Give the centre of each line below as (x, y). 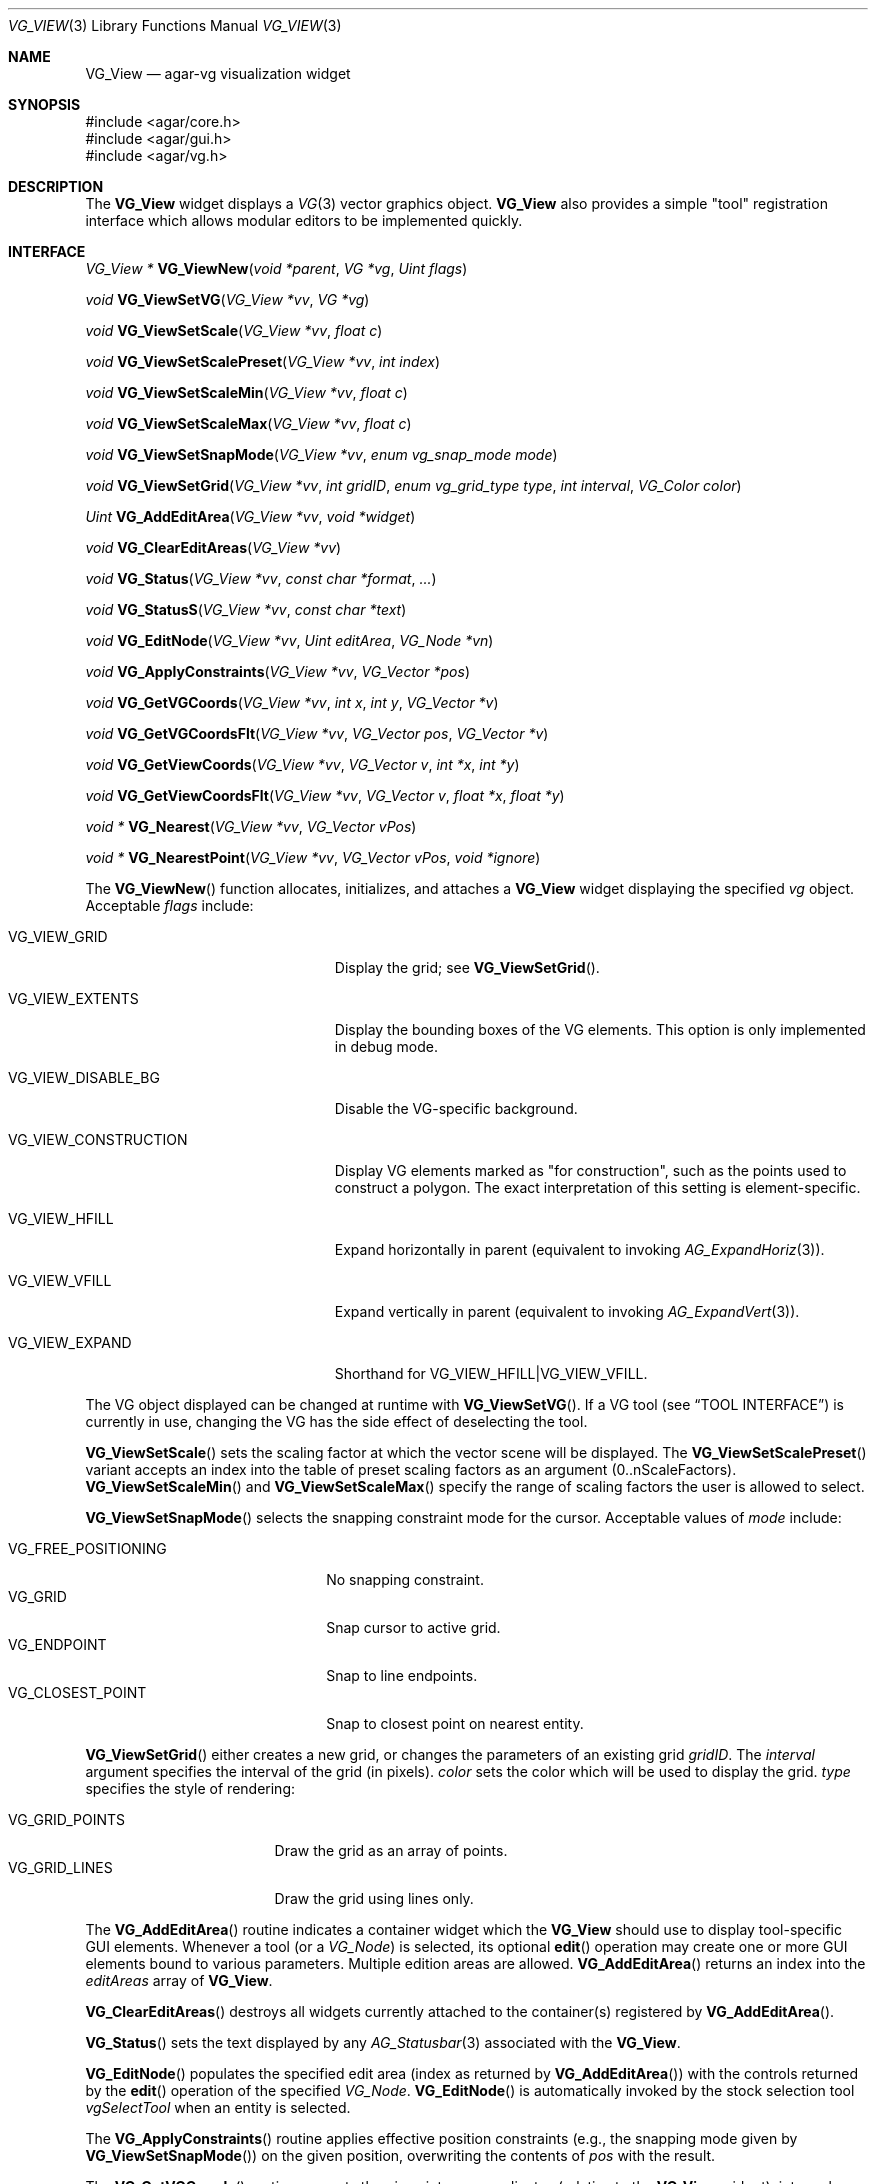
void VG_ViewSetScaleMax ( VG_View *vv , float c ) (248, 423)
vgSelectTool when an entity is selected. (218, 2107)
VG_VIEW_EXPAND (70, 1342)
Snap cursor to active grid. (413, 1627)
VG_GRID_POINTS (67, 1819)
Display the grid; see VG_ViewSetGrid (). (467, 967)
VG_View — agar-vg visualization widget (218, 73)
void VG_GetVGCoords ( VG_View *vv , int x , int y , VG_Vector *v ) (292, 702)
